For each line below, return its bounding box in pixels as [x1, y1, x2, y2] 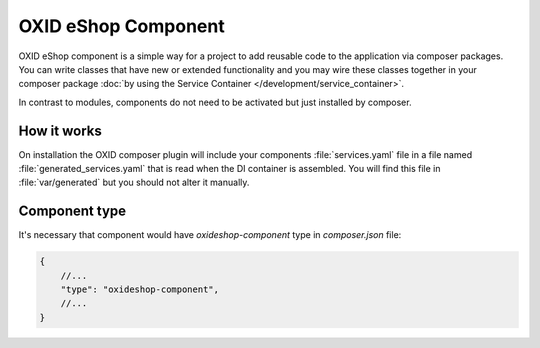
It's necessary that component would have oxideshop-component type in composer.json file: [18, 229, 402, 241]
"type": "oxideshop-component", [60, 284, 220, 295]
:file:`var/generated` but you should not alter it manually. [18, 176, 250, 189]
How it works [18, 122, 102, 139]
